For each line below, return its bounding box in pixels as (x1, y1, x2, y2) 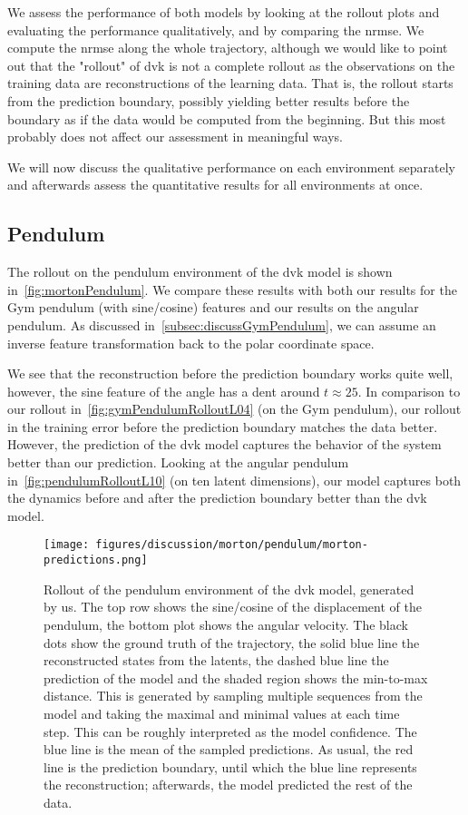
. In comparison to (357, 381, 461, 400)
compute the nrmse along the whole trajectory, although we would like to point (7, 38, 448, 57)
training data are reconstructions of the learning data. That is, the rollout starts (7, 74, 453, 93)
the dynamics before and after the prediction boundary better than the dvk (7, 488, 427, 507)
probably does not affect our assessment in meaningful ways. (7, 127, 343, 146)
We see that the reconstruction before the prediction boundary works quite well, (7, 364, 453, 383)
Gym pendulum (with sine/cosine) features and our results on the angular (7, 298, 419, 317)
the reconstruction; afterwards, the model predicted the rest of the (44, 775, 413, 794)
